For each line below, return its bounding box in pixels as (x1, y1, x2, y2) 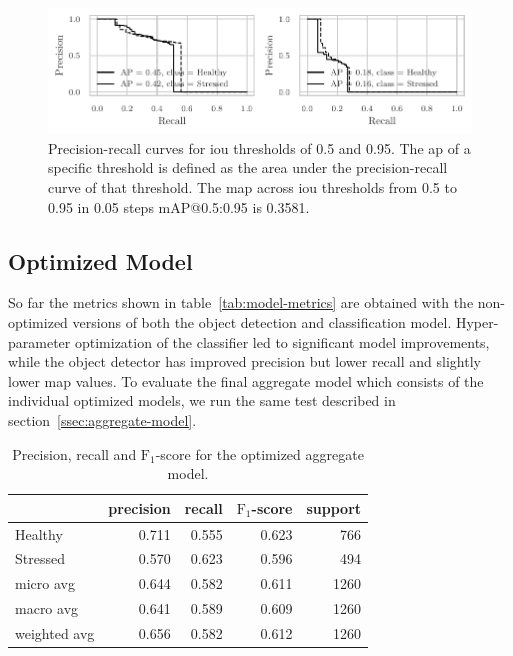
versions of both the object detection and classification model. (72, 312, 452, 333)
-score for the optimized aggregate (155, 443, 364, 464)
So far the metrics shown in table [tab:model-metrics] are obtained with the (8, 292, 474, 313)
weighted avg (15, 622, 95, 643)
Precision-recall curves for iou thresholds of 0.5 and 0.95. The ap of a (48, 137, 471, 158)
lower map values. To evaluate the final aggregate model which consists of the (8, 370, 484, 391)
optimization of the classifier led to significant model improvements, (74, 331, 490, 352)
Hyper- (455, 312, 499, 333)
